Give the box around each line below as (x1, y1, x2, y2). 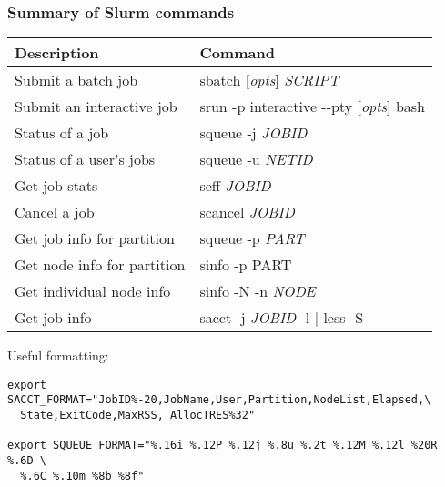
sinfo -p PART (199, 254, 292, 276)
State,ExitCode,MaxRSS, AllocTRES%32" (20, 409, 256, 422)
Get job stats (15, 175, 98, 197)
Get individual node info (15, 280, 171, 302)
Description (15, 42, 99, 64)
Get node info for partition (15, 254, 186, 276)
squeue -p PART (199, 228, 305, 249)
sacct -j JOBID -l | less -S (199, 307, 364, 329)
